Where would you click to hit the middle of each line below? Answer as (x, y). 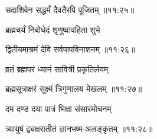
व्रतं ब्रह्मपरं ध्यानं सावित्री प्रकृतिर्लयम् (57, 69)
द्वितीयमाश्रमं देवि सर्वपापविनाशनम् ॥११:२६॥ (70, 49)
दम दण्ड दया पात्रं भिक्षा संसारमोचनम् (58, 108)
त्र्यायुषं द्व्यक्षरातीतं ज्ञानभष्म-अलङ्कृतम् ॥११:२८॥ (79, 128)
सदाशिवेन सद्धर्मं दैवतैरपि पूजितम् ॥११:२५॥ (70, 9)
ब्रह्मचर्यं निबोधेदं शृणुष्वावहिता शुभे (53, 29)
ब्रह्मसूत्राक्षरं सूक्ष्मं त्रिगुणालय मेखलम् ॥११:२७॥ (74, 89)
